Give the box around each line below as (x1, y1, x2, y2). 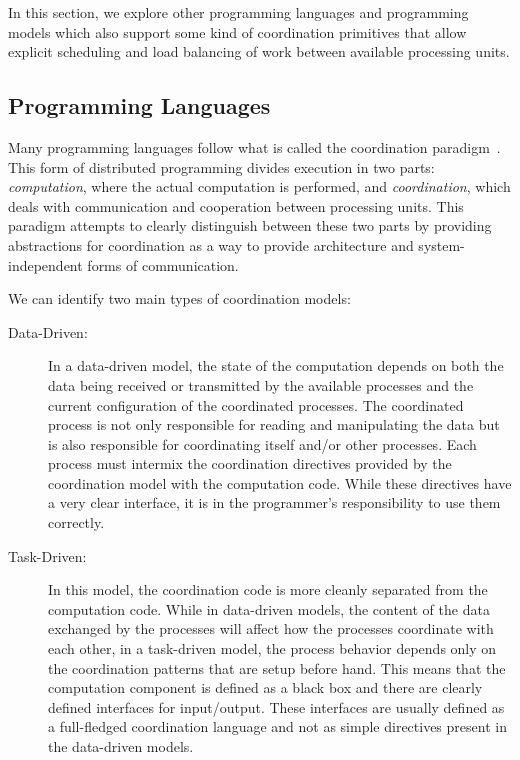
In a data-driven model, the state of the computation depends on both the (48, 355, 504, 376)
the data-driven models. (48, 736, 194, 757)
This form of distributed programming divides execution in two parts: (8, 156, 435, 177)
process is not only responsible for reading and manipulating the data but (48, 414, 500, 435)
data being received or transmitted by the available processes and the (48, 374, 474, 395)
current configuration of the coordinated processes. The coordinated (48, 394, 464, 415)
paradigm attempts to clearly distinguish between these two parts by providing (8, 215, 492, 236)
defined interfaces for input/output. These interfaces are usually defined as (48, 696, 505, 717)
